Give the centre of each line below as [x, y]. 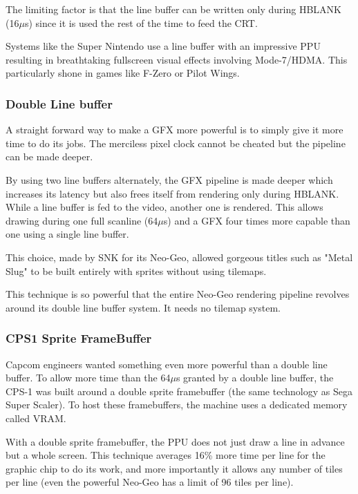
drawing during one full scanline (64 [82, 220]
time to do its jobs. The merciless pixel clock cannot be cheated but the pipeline [176, 143]
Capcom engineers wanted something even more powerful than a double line [167, 364]
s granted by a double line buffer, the [255, 378]
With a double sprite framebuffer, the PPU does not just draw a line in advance [175, 441]
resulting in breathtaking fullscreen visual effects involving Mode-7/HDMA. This [177, 59]
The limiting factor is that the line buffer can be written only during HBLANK [173, 9]
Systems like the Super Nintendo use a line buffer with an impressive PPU [163, 46]
